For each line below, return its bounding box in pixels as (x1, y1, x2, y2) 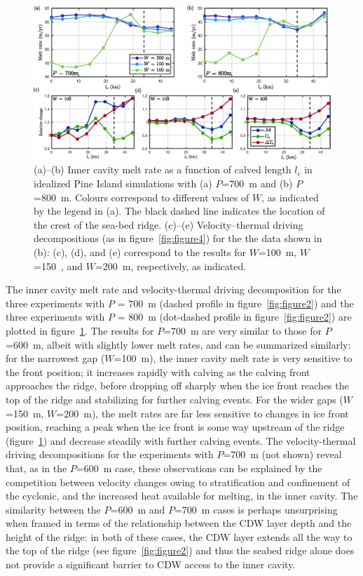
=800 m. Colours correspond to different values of (34, 189, 249, 204)
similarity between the (6, 502, 101, 516)
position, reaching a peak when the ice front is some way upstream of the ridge (6, 420, 345, 434)
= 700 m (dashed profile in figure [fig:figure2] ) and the (117, 295, 354, 310)
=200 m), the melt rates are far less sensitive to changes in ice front (56, 406, 349, 420)
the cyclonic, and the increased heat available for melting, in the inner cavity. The (6, 488, 358, 503)
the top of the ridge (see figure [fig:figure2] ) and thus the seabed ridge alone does (6, 543, 355, 558)
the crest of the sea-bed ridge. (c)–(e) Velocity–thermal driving (34, 217, 303, 232)
